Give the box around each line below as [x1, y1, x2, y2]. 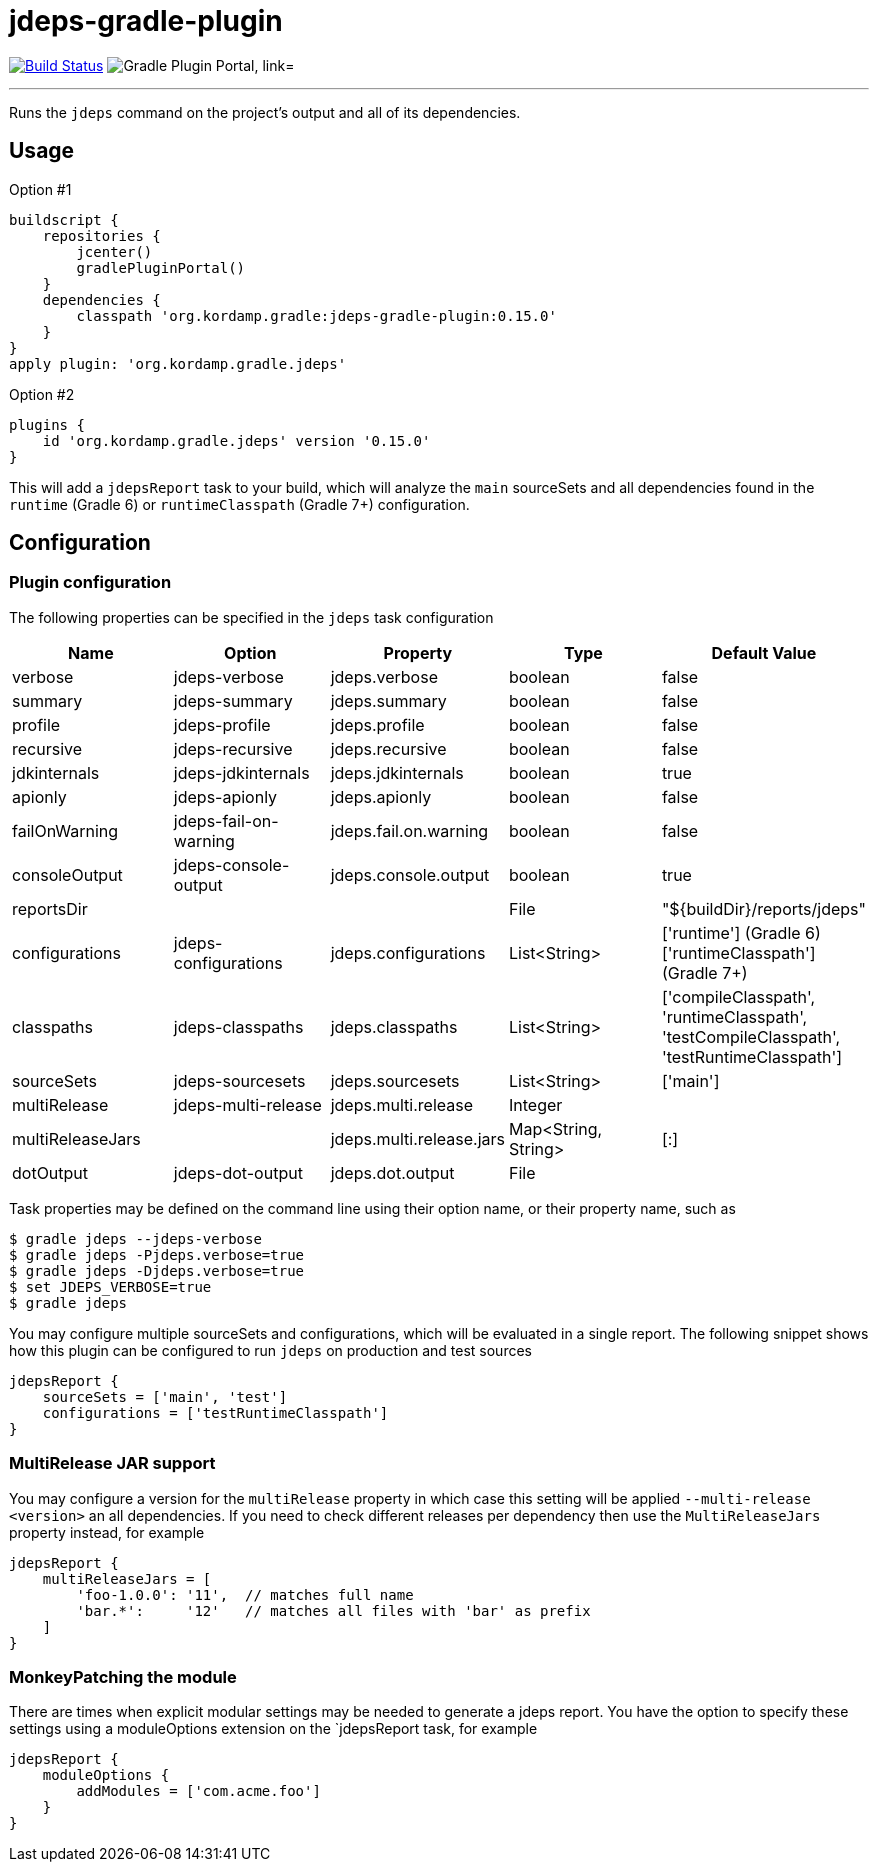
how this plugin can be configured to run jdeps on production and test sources [9, 1341, 532, 1359]
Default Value [711, 642, 817, 663]
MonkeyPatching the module [9, 1666, 237, 1687]
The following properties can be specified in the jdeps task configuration [9, 608, 494, 626]
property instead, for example [9, 1523, 205, 1541]
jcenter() [76, 243, 153, 260]
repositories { [42, 227, 161, 244]
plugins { [9, 416, 85, 433]
